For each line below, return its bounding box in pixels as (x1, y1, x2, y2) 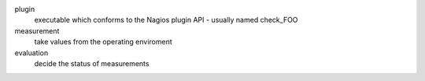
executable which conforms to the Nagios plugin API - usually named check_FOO (34, 16, 298, 25)
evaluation (14, 48, 49, 58)
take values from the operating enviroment (34, 37, 172, 47)
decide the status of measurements (34, 58, 150, 68)
